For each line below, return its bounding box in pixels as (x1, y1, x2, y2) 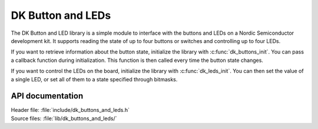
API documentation (11, 91, 84, 101)
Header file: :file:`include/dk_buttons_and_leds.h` (11, 107, 130, 114)
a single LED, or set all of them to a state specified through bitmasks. (11, 75, 178, 82)
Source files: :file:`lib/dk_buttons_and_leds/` (11, 115, 117, 122)
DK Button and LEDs (11, 9, 111, 22)
